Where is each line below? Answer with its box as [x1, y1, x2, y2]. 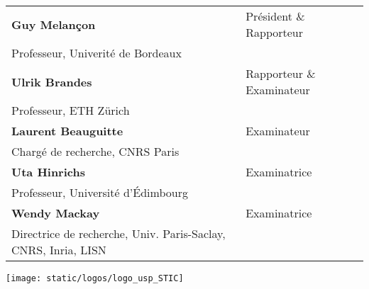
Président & [246, 8, 305, 24]
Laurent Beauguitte [11, 123, 123, 139]
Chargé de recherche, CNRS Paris [11, 143, 180, 159]
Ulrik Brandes [11, 73, 92, 90]
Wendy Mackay [11, 205, 100, 221]
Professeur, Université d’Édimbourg [11, 184, 188, 200]
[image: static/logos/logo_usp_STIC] [6, 273, 184, 283]
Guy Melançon [11, 16, 96, 33]
